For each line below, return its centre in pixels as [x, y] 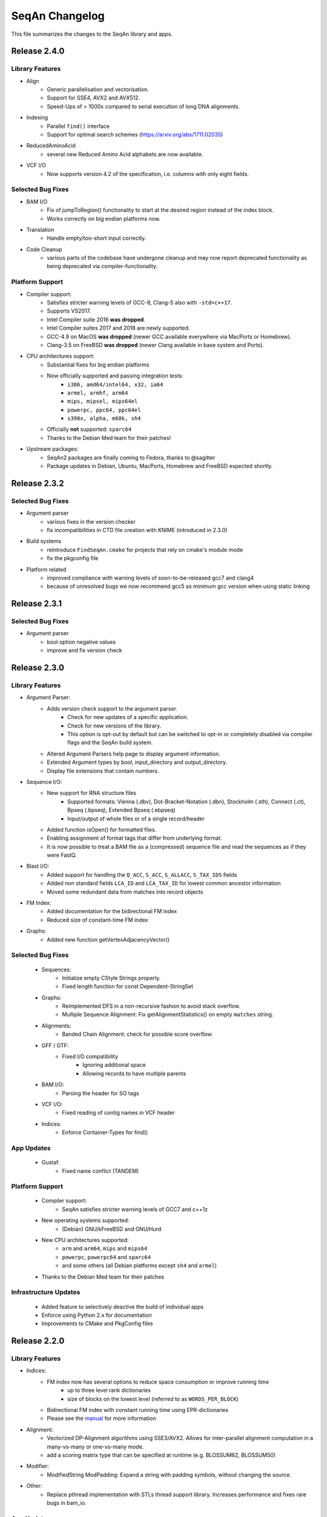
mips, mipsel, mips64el [103, 401]
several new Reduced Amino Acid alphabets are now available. [125, 154]
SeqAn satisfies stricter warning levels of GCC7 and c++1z [135, 1209]
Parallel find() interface [78, 126]
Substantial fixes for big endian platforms [98, 365]
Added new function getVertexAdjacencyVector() [108, 939]
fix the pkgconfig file [73, 558]
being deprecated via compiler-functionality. [102, 266]
